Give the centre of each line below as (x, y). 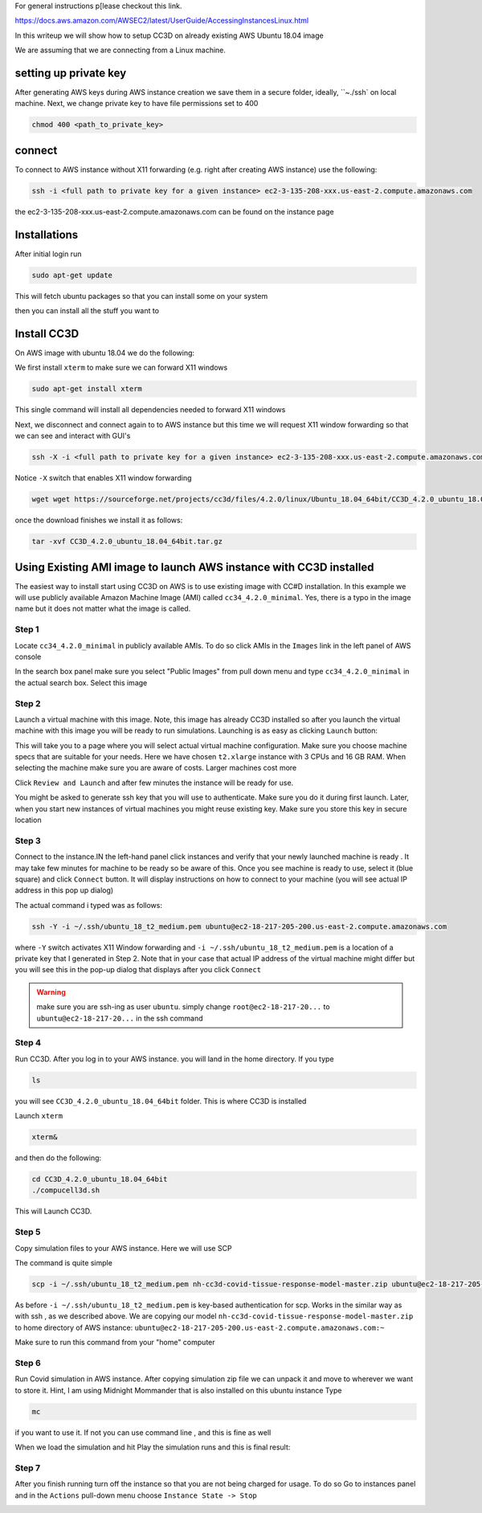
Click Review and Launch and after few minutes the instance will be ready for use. (154, 783)
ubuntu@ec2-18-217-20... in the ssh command (120, 1018)
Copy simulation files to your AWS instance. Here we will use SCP (123, 1248)
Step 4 (28, 1043)
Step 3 (28, 840)
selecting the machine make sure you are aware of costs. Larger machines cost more (156, 768)
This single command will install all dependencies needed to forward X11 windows (150, 410)
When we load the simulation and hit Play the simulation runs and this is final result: (153, 1447)
